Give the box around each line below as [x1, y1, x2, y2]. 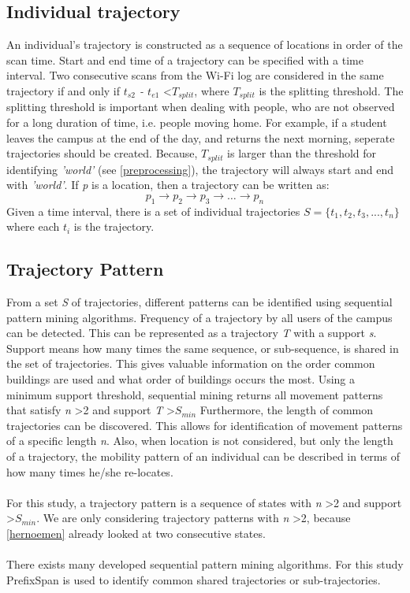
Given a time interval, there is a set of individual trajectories [6, 202, 300, 219]
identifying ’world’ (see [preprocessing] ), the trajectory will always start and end [6, 161, 394, 177]
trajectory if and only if [6, 82, 121, 98]
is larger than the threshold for [227, 145, 377, 161]
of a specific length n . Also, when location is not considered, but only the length [6, 432, 393, 449]
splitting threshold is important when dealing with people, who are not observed [6, 98, 395, 115]
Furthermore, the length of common [199, 402, 374, 418]
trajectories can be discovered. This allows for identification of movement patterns [6, 417, 403, 433]
